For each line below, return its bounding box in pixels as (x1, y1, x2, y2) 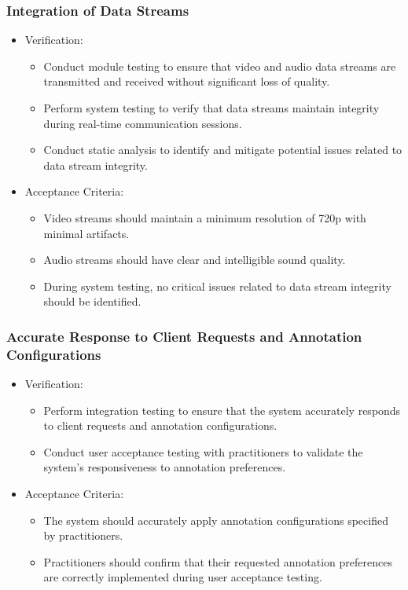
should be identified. (43, 293, 142, 310)
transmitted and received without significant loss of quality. (43, 73, 330, 90)
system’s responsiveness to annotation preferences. (43, 459, 286, 475)
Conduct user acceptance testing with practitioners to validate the (43, 443, 363, 460)
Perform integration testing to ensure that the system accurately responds (43, 401, 401, 418)
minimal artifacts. (43, 225, 130, 241)
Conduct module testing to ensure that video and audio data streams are (43, 57, 396, 74)
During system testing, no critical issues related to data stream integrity (43, 277, 391, 294)
